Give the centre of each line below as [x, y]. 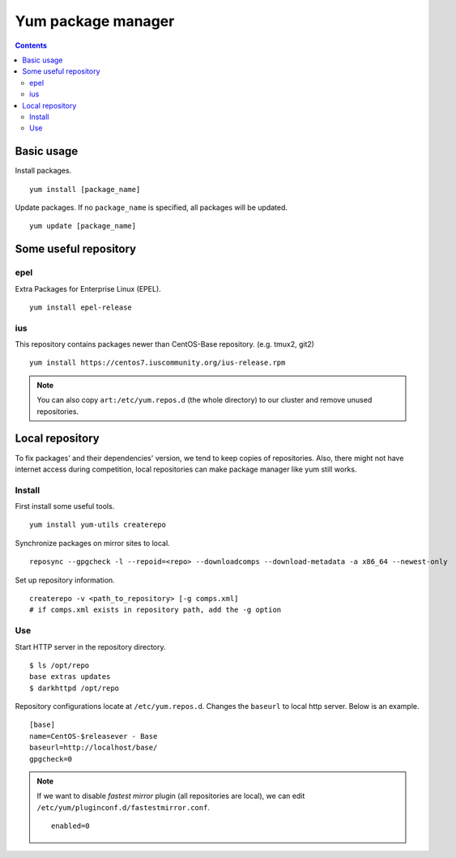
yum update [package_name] [83, 226]
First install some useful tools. [65, 506]
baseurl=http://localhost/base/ [94, 748]
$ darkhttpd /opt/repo [75, 688]
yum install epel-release [81, 307]
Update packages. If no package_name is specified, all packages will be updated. [151, 207]
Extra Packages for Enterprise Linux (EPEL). [88, 288]
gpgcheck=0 [51, 759]
